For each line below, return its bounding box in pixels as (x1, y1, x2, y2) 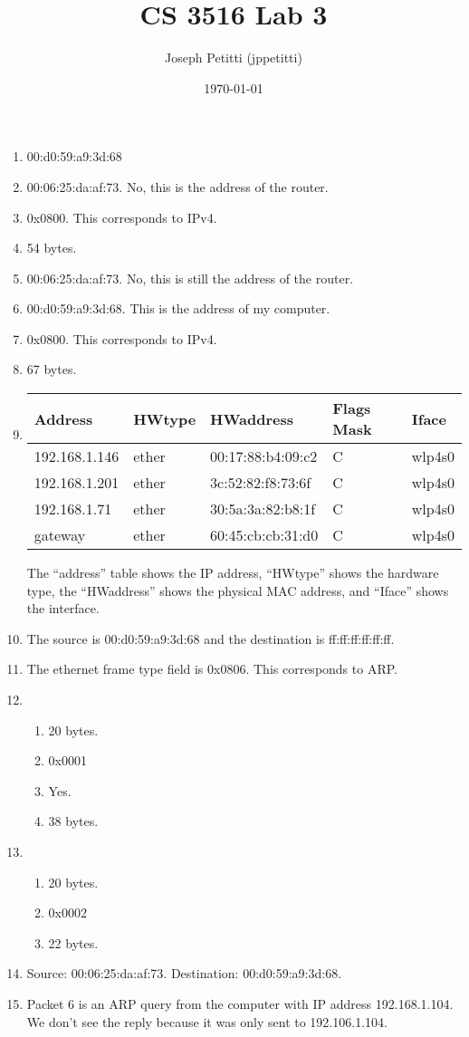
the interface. (26, 599, 100, 618)
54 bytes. (26, 238, 77, 257)
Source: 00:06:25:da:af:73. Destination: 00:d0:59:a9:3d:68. (26, 964, 342, 983)
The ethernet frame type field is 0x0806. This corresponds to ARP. (26, 659, 397, 678)
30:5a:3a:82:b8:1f (210, 498, 316, 520)
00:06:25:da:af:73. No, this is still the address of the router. (26, 268, 354, 287)
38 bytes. (48, 811, 99, 831)
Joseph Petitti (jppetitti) (165, 48, 302, 67)
